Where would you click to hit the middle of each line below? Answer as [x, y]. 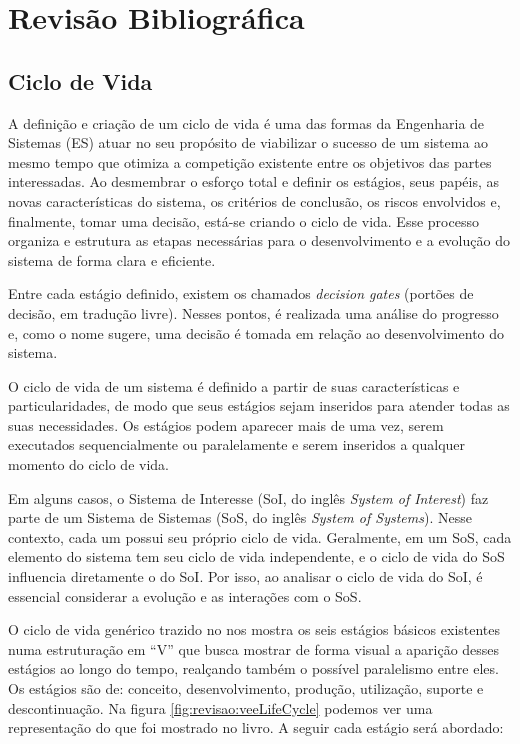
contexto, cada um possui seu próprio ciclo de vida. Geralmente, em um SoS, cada [260, 536]
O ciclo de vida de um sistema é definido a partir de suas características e [234, 385]
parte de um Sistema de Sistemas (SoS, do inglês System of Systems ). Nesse [240, 517]
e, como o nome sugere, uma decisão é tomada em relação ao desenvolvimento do [256, 332]
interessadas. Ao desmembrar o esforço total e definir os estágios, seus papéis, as [254, 181]
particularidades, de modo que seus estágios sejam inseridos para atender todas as [259, 405]
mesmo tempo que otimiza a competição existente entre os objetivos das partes [250, 161]
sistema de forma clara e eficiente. [112, 259]
